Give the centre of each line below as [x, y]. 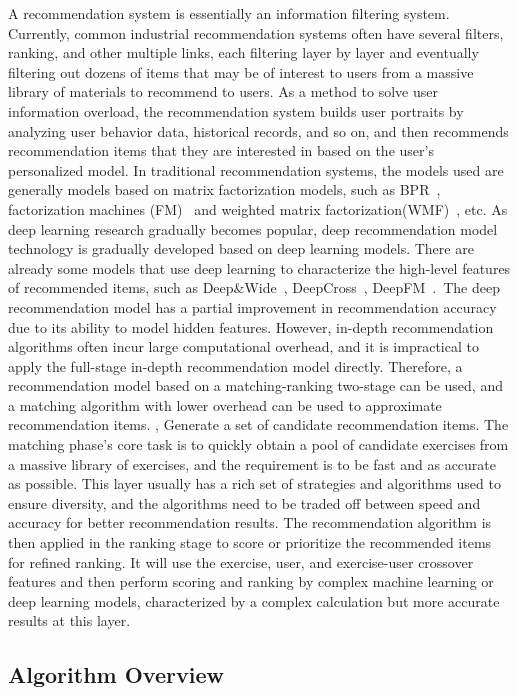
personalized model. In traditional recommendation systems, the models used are [256, 169]
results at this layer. [69, 620]
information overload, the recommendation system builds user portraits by [236, 110]
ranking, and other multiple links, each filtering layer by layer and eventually [243, 52]
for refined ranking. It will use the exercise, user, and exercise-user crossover [241, 561]
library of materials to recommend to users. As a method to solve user [223, 91]
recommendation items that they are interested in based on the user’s [221, 150]
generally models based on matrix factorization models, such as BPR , [224, 189]
